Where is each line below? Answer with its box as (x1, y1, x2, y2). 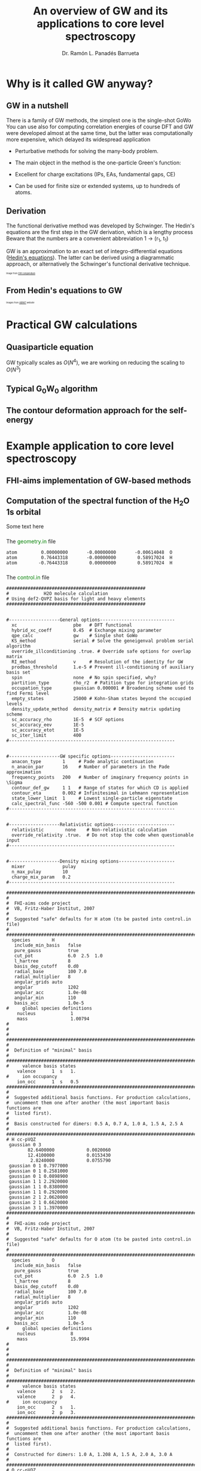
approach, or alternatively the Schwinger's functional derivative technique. (6, 260, 190, 268)
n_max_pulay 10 (11, 869, 68, 875)
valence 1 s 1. (17, 1068, 77, 1074)
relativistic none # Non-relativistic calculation (11, 827, 167, 833)
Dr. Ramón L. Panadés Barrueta (62, 49, 139, 56)
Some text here (6, 523, 44, 530)
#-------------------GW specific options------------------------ (6, 753, 175, 759)
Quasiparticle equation (6, 342, 94, 352)
